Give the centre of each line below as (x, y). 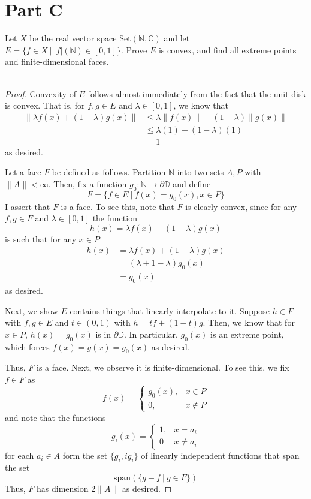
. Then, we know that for (249, 322)
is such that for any (41, 238)
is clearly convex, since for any (241, 206)
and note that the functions (55, 417)
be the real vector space (73, 38)
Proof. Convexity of (40, 93)
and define (192, 183)
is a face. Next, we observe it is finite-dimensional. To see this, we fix (163, 367)
